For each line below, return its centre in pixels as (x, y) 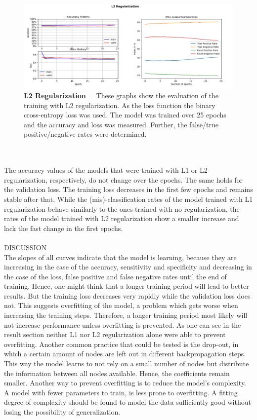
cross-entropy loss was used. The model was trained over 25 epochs (125, 115)
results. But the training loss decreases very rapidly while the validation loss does (127, 295)
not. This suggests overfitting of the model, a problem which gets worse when (121, 305)
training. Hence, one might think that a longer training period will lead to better (127, 286)
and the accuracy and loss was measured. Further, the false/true (121, 124)
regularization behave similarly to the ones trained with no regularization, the (122, 209)
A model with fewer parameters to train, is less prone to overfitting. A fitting (121, 392)
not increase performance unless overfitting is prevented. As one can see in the (123, 325)
